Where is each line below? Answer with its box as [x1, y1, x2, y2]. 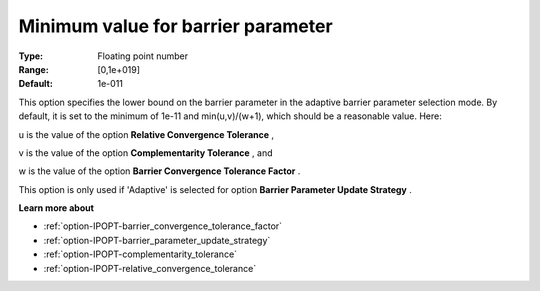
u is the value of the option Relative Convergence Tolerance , [18, 128, 275, 140]
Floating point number [97, 50, 189, 62]
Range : [18, 63, 49, 75]
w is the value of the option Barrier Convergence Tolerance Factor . [18, 165, 301, 177]
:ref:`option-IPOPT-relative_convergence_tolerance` [43, 262, 257, 274]
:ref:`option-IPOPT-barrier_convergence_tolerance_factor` [43, 220, 283, 232]
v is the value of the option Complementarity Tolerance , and [18, 146, 274, 159]
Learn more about [18, 202, 95, 214]
